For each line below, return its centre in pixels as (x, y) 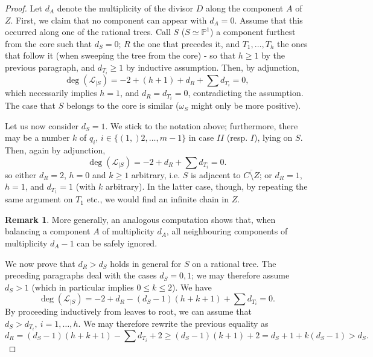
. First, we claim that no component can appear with (109, 20)
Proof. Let (24, 8)
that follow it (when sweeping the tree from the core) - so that (120, 55)
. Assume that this (269, 20)
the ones (292, 43)
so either (21, 174)
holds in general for (146, 263)
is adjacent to (216, 174)
